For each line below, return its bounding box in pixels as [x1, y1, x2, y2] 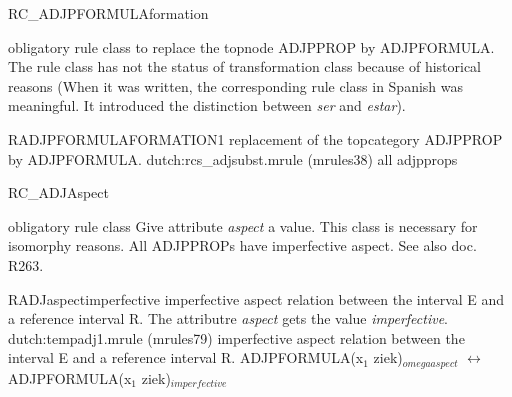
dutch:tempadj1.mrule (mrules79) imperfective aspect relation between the [8, 327, 465, 348]
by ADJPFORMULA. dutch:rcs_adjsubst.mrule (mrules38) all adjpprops [8, 148, 458, 169]
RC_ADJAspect [8, 182, 109, 203]
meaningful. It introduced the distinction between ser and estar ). [8, 95, 406, 116]
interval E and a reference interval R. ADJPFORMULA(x [8, 347, 364, 368]
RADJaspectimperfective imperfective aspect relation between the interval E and [8, 288, 505, 309]
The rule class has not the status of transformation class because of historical [8, 56, 482, 77]
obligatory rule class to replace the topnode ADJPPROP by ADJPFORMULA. [8, 36, 495, 57]
